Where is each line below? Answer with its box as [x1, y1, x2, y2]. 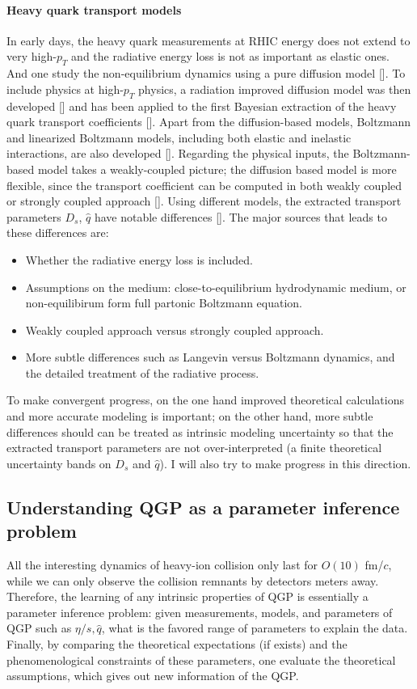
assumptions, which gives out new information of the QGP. [6, 667, 299, 684]
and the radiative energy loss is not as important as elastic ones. [71, 48, 390, 65]
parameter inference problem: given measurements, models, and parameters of [6, 603, 393, 620]
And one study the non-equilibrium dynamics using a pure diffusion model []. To [6, 65, 406, 82]
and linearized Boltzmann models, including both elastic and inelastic [6, 129, 352, 146]
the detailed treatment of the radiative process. [25, 364, 259, 381]
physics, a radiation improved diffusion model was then [138, 80, 411, 97]
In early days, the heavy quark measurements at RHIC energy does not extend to [6, 32, 411, 49]
